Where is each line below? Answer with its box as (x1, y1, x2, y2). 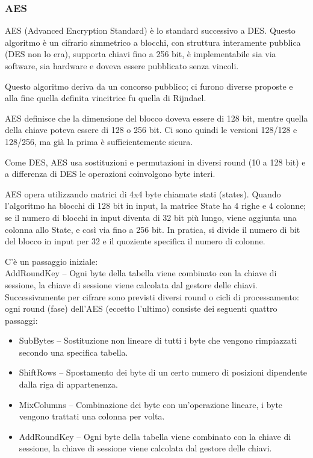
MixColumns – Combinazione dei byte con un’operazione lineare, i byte (19, 398, 283, 410)
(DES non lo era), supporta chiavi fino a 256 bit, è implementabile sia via (5, 48, 276, 60)
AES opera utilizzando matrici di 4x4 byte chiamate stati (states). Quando (5, 187, 281, 200)
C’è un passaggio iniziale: (5, 255, 98, 267)
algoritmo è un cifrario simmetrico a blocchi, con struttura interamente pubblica (5, 36, 301, 48)
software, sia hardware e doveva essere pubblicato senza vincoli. (5, 60, 239, 72)
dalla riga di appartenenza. (19, 378, 119, 391)
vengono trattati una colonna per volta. (19, 410, 165, 422)
